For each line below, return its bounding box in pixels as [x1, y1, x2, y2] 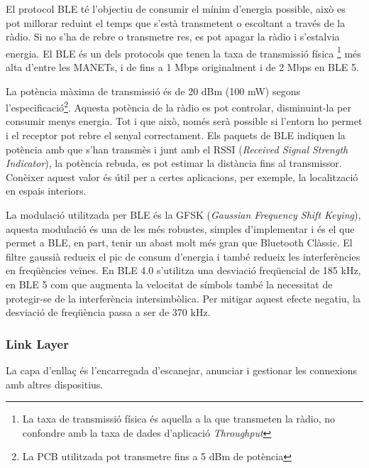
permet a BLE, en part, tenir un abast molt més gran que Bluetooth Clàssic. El [6, 235, 353, 250]
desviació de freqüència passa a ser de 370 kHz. [6, 305, 211, 320]
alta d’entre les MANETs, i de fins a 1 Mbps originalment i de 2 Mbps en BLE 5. [6, 60, 359, 75]
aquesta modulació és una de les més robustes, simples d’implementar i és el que [6, 221, 355, 236]
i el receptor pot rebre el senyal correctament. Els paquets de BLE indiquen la [6, 128, 346, 143]
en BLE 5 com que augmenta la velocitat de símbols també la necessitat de [6, 277, 333, 291]
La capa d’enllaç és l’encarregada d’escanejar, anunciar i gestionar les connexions [6, 363, 358, 377]
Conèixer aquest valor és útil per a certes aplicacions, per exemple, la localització [6, 169, 358, 184]
